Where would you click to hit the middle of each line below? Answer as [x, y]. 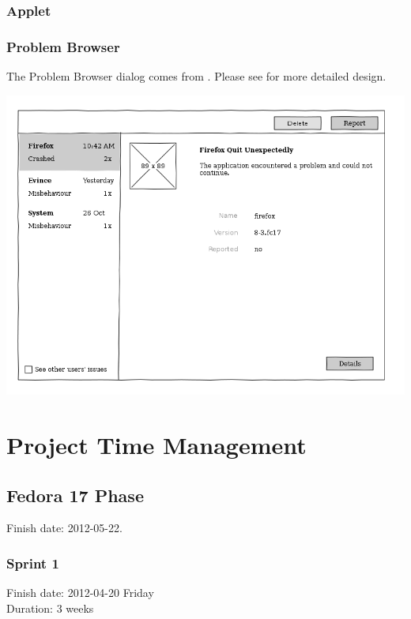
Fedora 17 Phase [75, 495]
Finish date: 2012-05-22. [64, 528]
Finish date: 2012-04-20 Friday [80, 593]
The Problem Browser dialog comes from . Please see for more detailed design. [196, 76]
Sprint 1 [33, 563]
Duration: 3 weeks [50, 608]
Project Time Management [156, 445]
